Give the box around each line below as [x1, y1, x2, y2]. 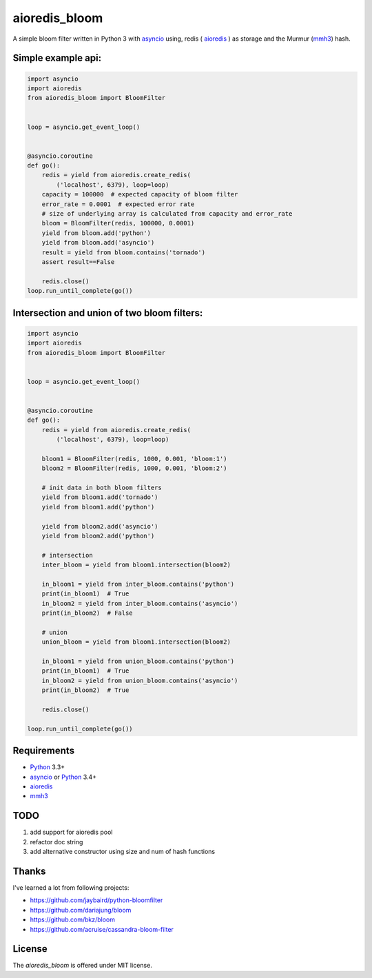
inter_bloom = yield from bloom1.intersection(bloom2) [41, 561, 231, 569]
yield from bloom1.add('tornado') [41, 493, 158, 501]
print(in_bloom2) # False [41, 609, 134, 617]
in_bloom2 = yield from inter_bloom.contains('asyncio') [41, 600, 238, 607]
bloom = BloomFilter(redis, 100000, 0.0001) [41, 219, 195, 227]
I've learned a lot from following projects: [12, 884, 130, 892]
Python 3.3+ [30, 763, 65, 771]
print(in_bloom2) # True [41, 686, 130, 694]
